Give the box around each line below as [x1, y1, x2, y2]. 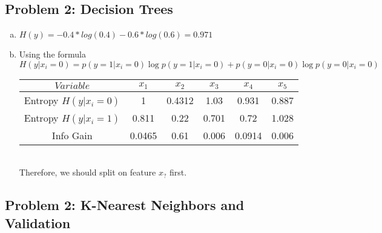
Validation [5, 213, 71, 232]
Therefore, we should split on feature [19, 166, 156, 179]
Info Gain [51, 128, 93, 142]
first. [169, 166, 187, 179]
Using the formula [19, 48, 86, 61]
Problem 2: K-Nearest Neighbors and [5, 195, 245, 214]
